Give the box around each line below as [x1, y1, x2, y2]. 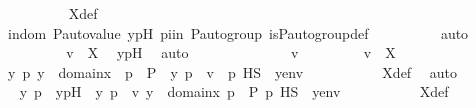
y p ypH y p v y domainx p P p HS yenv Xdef [19, 81, 449, 102]
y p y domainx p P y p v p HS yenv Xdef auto [7, 61, 458, 82]
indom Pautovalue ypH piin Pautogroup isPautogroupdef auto [7, 22, 469, 43]
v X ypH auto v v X [66, 42, 396, 63]
